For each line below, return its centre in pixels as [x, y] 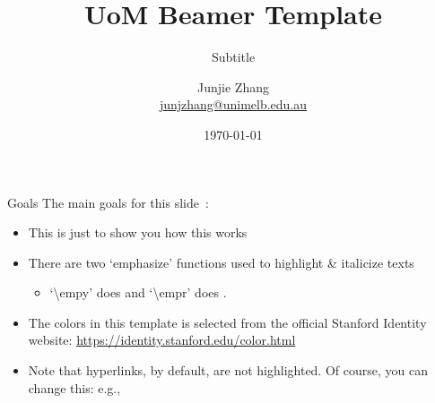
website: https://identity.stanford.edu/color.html [162, 340]
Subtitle [233, 57]
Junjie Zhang [233, 86]
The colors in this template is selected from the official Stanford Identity [227, 322]
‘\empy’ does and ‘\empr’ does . [138, 292]
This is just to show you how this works [138, 232]
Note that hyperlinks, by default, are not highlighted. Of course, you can [228, 370]
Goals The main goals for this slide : [108, 202]
